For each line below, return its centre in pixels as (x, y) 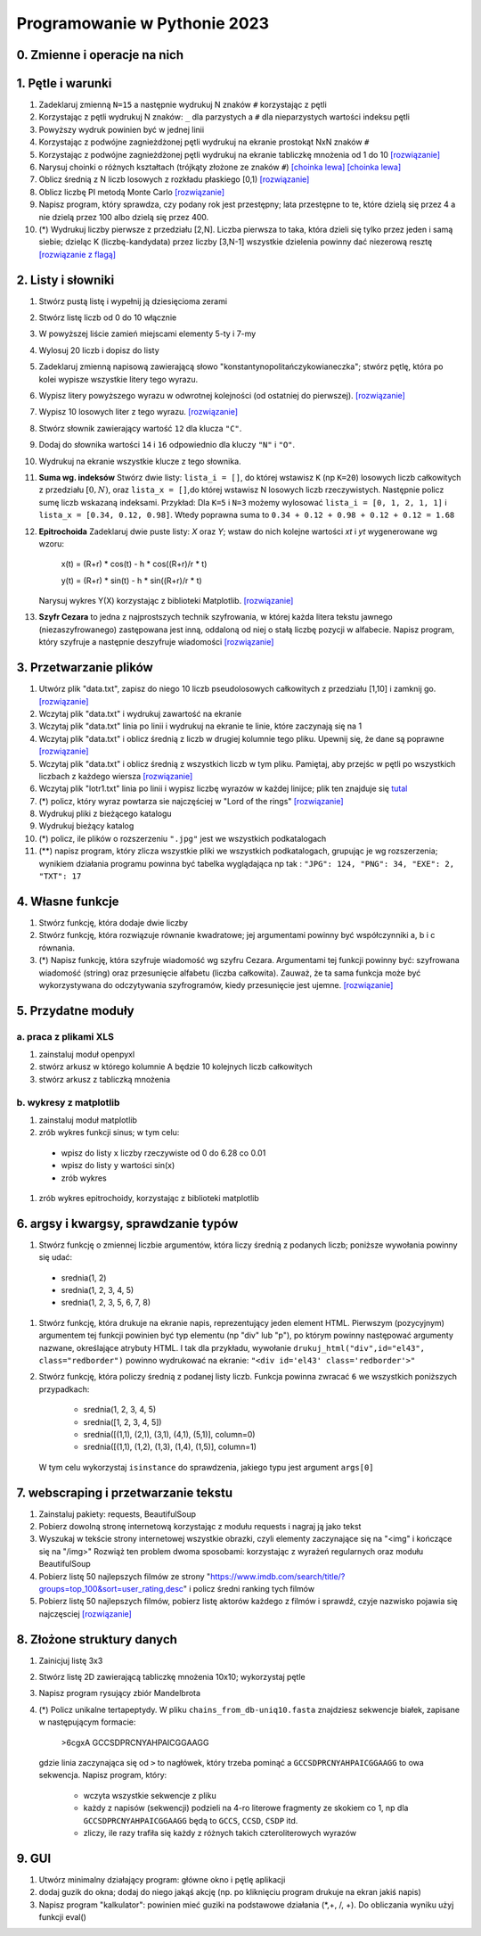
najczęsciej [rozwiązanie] (86, 1613)
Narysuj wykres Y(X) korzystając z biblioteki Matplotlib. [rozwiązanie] (166, 601)
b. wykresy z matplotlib (68, 1102)
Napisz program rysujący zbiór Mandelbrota (119, 1693)
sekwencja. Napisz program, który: (103, 1775)
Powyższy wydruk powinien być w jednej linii (122, 129)
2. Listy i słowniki (65, 280)
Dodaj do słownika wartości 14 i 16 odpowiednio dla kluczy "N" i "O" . (167, 445)
